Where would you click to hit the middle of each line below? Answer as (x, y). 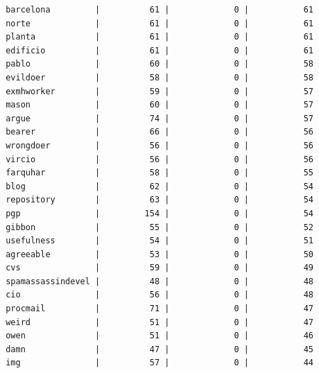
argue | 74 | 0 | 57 (160, 118)
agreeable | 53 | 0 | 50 (160, 254)
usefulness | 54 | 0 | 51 (160, 241)
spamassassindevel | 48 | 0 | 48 (160, 281)
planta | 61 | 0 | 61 (160, 37)
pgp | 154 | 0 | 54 (160, 213)
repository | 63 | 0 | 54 (160, 200)
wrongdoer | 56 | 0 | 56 (160, 145)
